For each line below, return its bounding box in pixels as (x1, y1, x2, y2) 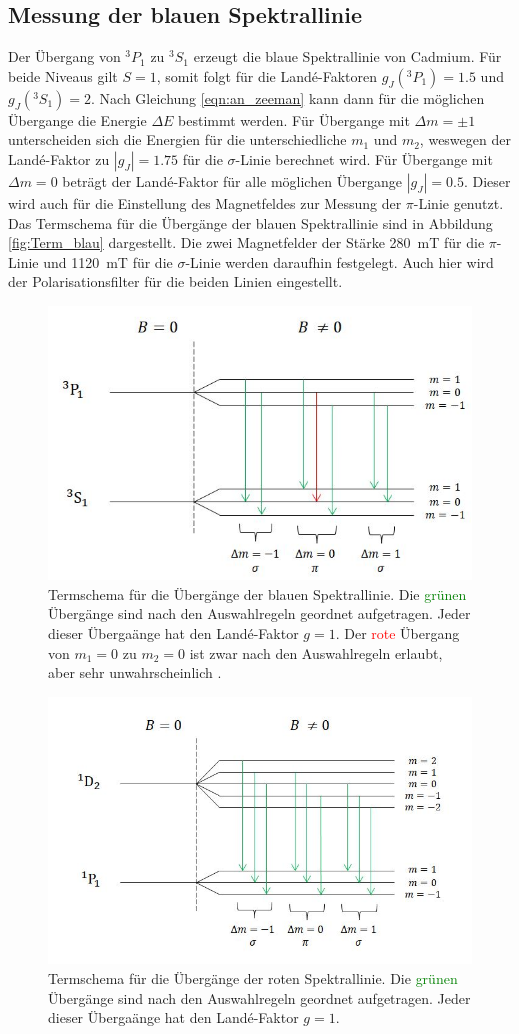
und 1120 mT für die (43, 251, 173, 272)
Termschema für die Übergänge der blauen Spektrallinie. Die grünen (48, 583, 467, 604)
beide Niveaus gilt (8, 65, 118, 86)
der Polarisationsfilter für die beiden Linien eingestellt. (8, 271, 343, 292)
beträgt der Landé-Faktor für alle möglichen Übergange (62, 170, 403, 191)
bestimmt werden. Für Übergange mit (178, 109, 410, 130)
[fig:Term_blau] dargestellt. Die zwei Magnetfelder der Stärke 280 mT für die (8, 232, 485, 253)
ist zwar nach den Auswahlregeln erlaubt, (189, 642, 443, 663)
